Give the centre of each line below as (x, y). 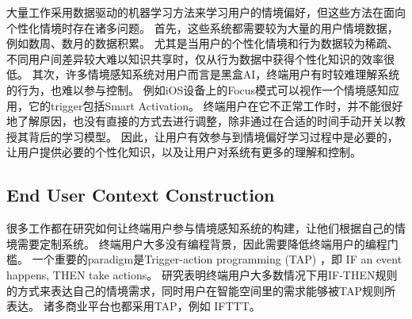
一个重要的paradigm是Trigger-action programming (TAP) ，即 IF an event (217, 259)
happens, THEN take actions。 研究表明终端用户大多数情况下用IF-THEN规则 (202, 274)
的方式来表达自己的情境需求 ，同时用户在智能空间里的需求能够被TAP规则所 (201, 290)
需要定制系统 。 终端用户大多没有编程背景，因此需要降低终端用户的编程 (202, 243)
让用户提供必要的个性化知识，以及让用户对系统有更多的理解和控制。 (184, 152)
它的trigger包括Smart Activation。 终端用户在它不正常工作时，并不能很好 (216, 105)
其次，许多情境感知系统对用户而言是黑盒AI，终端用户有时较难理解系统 (216, 74)
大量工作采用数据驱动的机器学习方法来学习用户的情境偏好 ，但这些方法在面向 (206, 12)
